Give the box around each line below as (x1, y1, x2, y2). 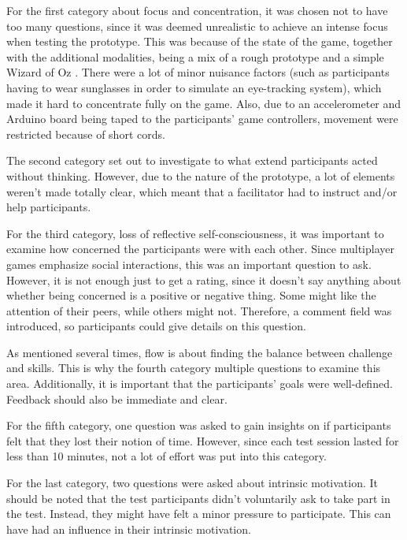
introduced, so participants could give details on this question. (6, 318, 306, 334)
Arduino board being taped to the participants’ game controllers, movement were (6, 110, 398, 127)
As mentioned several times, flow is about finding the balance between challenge (6, 344, 393, 360)
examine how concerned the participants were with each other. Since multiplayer (6, 240, 394, 257)
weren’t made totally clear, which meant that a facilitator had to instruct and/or (6, 183, 398, 199)
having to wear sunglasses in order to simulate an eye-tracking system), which (6, 79, 382, 95)
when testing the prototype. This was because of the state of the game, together (6, 33, 393, 50)
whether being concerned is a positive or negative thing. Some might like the (6, 287, 376, 304)
